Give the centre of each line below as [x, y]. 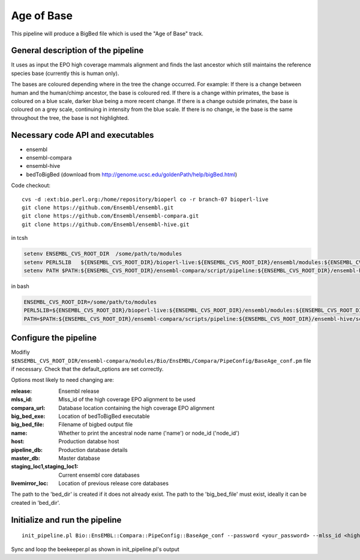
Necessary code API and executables [82, 135]
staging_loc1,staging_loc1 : [45, 466]
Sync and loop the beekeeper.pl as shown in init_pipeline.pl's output [95, 549]
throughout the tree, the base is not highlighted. [70, 118]
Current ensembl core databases [99, 475]
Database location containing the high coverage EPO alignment [136, 408]
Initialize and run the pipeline [66, 520]
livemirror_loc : [30, 483]
